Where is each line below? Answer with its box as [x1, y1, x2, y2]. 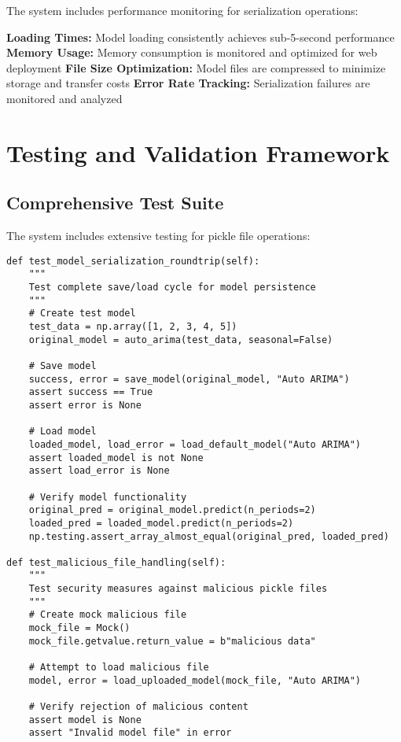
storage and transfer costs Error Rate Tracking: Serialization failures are [6, 75, 370, 91]
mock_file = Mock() [28, 622, 131, 634]
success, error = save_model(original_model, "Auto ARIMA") [28, 373, 350, 385]
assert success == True [28, 386, 153, 398]
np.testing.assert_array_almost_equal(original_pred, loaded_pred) [28, 530, 389, 542]
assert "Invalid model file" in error [28, 727, 232, 739]
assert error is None [28, 399, 142, 411]
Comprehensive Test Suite [6, 190, 224, 215]
